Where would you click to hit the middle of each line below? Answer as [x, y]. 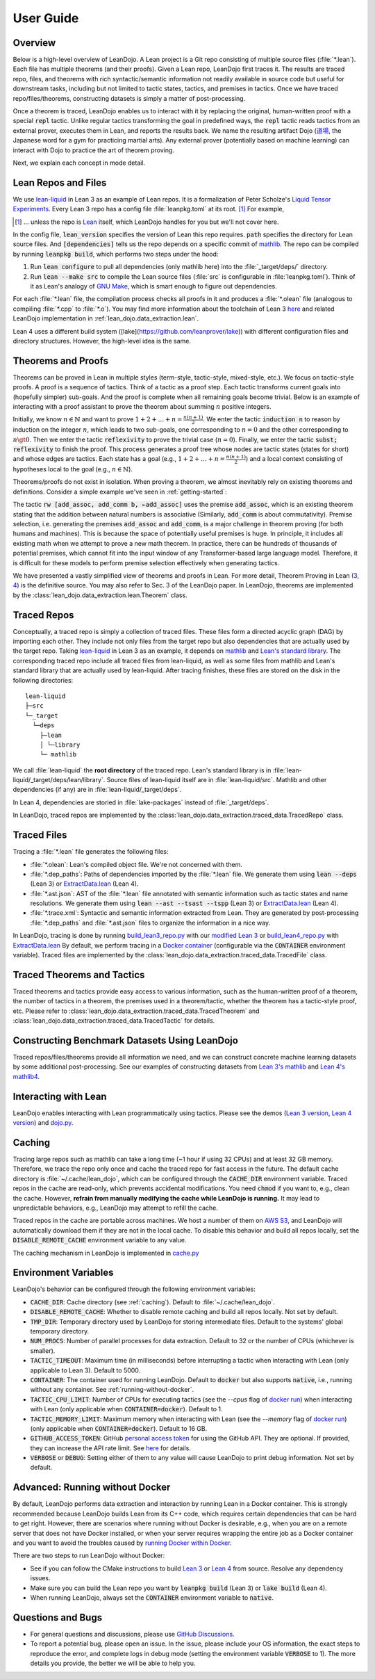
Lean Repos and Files [60, 182]
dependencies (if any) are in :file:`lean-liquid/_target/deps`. [97, 790]
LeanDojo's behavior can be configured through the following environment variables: [134, 1289]
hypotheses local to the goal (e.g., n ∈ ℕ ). [73, 469]
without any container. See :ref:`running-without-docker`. [112, 1390]
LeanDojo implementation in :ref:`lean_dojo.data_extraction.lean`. [106, 318]
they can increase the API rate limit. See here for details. [110, 1448]
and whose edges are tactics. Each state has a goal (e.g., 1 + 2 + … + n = [119, 459]
